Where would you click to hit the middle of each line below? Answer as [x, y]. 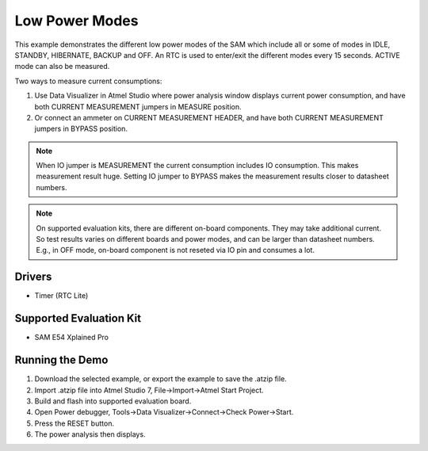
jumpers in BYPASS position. [81, 129]
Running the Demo [61, 360]
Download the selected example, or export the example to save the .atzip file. [160, 379]
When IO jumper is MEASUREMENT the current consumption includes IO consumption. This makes [197, 166]
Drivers [33, 277]
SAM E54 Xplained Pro [72, 338]
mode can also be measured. [62, 67]
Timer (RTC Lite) [61, 296]
